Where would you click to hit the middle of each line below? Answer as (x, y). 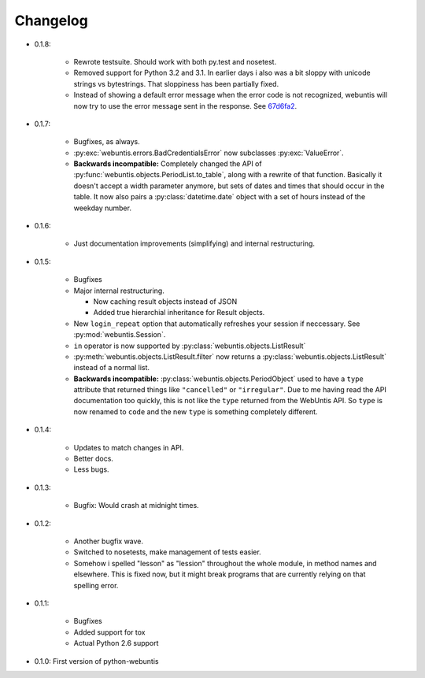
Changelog (51, 20)
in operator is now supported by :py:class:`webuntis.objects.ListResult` (190, 346)
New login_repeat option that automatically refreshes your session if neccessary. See (217, 324)
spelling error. (96, 585)
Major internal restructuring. (119, 291)
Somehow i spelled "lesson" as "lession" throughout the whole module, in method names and (225, 563)
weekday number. (102, 208)
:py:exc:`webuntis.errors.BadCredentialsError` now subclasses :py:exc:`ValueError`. (209, 153)
